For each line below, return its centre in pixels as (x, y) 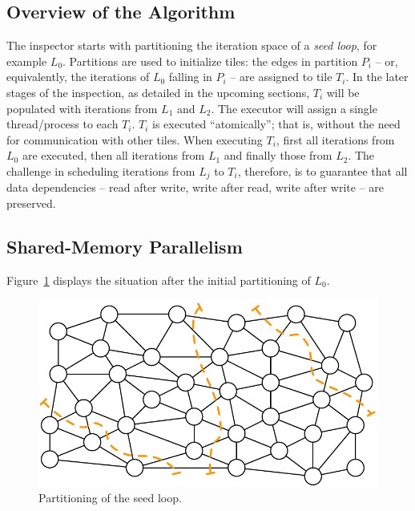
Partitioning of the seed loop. (110, 498)
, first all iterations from (335, 139)
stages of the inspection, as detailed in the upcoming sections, (158, 92)
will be (343, 92)
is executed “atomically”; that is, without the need (276, 124)
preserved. (31, 203)
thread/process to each (62, 124)
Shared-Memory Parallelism (125, 246)
